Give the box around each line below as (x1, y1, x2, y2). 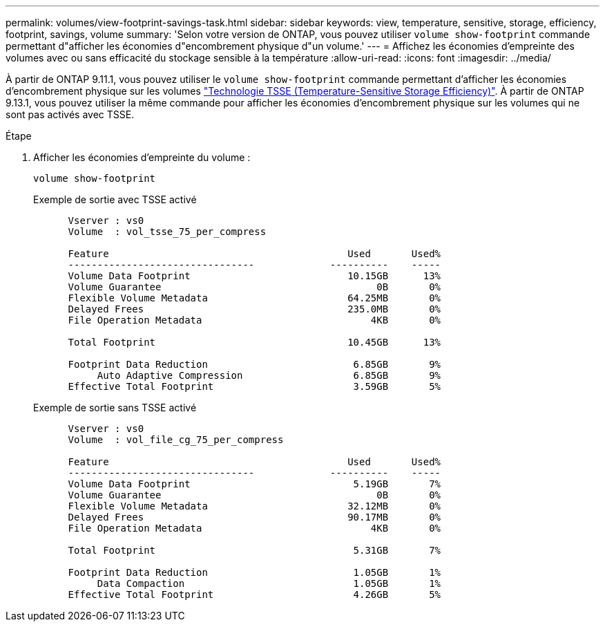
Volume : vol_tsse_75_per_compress (68, 226, 267, 237)
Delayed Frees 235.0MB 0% (68, 303, 441, 315)
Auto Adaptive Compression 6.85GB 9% (97, 370, 441, 381)
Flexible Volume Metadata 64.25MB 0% (68, 292, 441, 303)
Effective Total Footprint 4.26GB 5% (68, 589, 441, 600)
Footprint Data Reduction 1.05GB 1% (68, 567, 441, 578)
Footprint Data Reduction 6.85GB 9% (68, 359, 441, 370)
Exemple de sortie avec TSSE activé (33, 194, 197, 205)
